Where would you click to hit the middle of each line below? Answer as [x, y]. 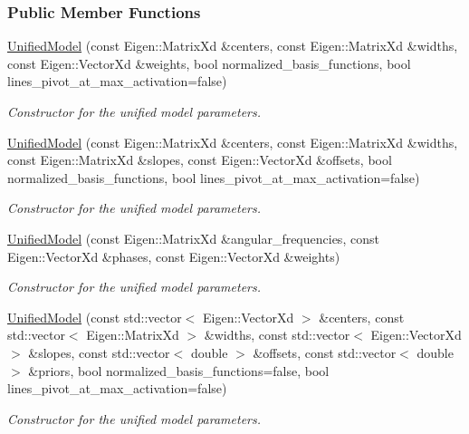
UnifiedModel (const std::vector [95, 317]
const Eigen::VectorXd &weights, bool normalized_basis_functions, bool [209, 63]
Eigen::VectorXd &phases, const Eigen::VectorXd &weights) [174, 256]
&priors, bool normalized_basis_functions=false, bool [179, 370]
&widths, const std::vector [277, 335]
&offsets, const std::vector [325, 352]
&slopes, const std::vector [99, 352]
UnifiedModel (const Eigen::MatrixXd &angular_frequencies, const [193, 238]
